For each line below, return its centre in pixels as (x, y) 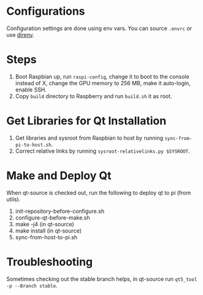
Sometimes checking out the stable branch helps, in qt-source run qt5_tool (102, 279)
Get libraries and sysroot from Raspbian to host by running (89, 138)
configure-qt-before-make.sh (52, 217)
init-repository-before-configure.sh (60, 211)
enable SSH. (31, 90)
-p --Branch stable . (32, 285)
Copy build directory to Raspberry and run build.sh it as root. (94, 96)
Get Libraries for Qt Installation (86, 121)
